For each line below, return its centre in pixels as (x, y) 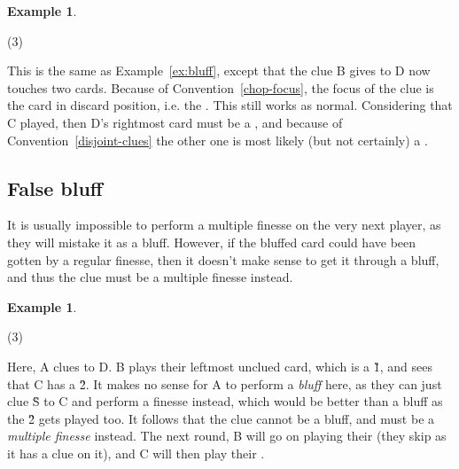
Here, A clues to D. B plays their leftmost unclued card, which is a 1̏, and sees (220, 366)
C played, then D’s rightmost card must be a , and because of (175, 122)
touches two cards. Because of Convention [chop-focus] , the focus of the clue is (221, 87)
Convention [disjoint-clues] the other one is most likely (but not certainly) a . (218, 140)
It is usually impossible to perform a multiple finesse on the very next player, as (224, 225)
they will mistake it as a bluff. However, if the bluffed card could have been (212, 242)
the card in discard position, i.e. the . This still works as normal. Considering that (230, 105)
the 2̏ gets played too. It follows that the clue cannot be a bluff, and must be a (221, 418)
